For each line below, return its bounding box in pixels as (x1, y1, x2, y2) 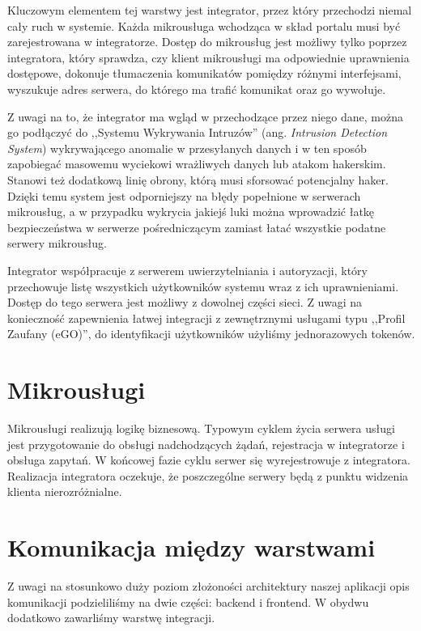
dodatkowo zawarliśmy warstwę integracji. (7, 609, 215, 626)
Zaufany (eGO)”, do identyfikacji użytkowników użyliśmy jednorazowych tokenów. (7, 325, 415, 342)
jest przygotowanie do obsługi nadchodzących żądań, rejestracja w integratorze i (7, 435, 405, 452)
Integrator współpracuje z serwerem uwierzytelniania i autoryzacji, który (7, 261, 368, 278)
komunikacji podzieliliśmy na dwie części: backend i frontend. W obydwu (7, 593, 369, 610)
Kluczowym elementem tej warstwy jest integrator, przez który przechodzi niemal (7, 2, 412, 18)
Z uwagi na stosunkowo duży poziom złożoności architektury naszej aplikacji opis (7, 578, 410, 595)
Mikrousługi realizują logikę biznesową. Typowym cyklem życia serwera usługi (7, 420, 395, 436)
